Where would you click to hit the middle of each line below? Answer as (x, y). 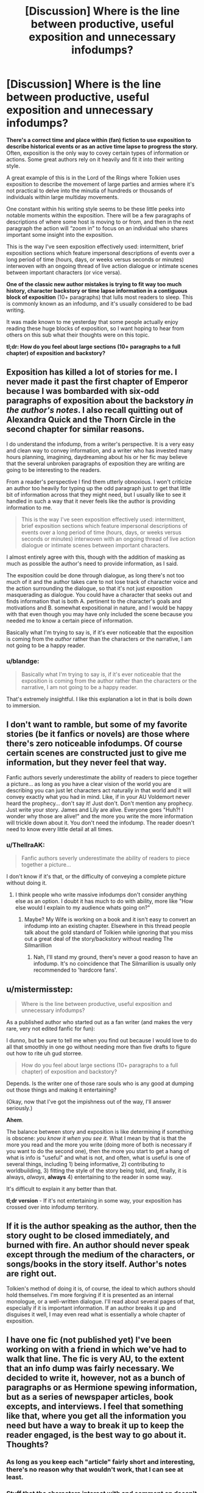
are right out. (31, 1274)
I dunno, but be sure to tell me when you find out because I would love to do (102, 1040)
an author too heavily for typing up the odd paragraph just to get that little (99, 488)
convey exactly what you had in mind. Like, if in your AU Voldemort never (98, 796)
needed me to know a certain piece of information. (70, 620)
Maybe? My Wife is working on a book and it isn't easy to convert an (110, 919)
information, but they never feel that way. (87, 763)
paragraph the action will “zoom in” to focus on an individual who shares (97, 228)
